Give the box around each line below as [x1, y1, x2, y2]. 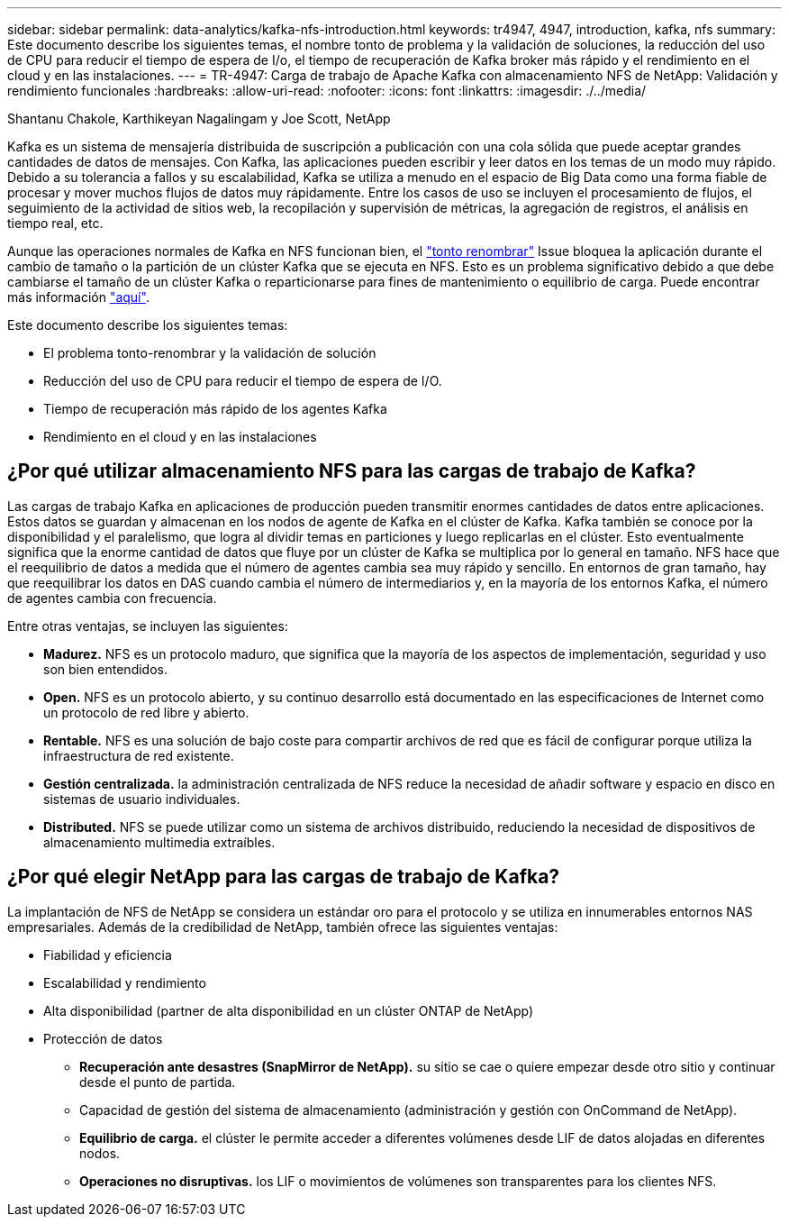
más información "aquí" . [7, 289, 150, 305]
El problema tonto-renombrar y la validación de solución [43, 345, 376, 361]
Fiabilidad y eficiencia [43, 946, 172, 963]
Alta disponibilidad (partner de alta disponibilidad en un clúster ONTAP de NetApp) [43, 1002, 534, 1018]
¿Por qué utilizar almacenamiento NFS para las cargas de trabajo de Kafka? [7, 460, 696, 483]
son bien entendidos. [43, 661, 168, 677]
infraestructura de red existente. [43, 747, 234, 763]
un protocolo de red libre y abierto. [43, 704, 249, 720]
